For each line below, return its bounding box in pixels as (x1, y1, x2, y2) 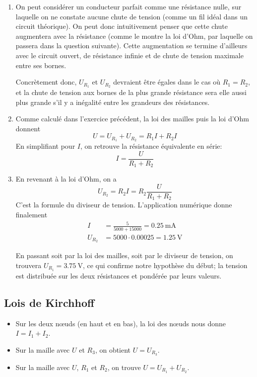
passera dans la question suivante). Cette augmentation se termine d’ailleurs (15, 40, 248, 51)
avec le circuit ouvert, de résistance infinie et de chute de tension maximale (15, 50, 244, 60)
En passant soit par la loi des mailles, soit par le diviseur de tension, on (15, 250, 233, 261)
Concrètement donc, (15, 77, 77, 87)
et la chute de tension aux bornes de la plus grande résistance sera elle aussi (15, 87, 247, 97)
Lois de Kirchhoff (4, 294, 95, 310)
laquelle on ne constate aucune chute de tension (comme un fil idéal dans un (15, 11, 248, 21)
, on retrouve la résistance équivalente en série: (80, 141, 222, 151)
